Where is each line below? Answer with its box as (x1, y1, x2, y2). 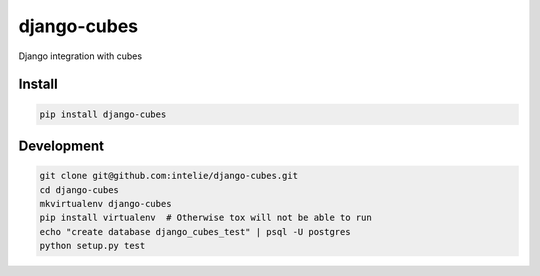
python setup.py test (39, 240, 146, 252)
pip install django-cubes (39, 108, 167, 120)
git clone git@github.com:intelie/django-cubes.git (39, 170, 299, 182)
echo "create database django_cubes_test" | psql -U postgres (39, 226, 351, 237)
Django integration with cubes (18, 50, 143, 62)
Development (18, 137, 105, 154)
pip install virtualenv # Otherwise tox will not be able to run (39, 212, 372, 224)
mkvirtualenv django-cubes (39, 198, 172, 209)
